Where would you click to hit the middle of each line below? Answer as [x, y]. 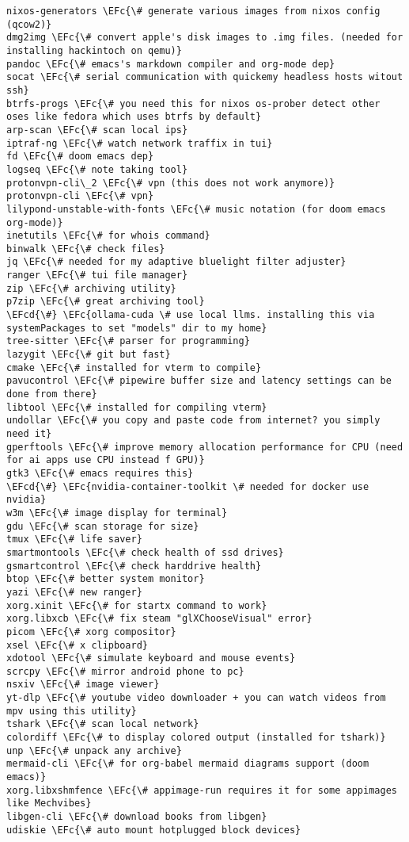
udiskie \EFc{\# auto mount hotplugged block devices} [154, 830]
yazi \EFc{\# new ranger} [74, 592]
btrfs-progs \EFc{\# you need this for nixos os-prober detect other [193, 103]
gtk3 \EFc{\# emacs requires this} [100, 473]
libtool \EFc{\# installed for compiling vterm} [137, 407]
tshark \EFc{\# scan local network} [103, 724]
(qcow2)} [29, 24]
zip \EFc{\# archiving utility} [91, 288]
